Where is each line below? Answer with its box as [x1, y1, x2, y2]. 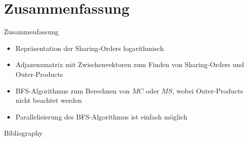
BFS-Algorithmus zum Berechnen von [15, 85, 130, 95]
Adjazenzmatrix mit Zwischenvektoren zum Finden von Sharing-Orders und [15, 59, 244, 70]
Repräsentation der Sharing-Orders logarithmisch [15, 43, 164, 53]
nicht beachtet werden [15, 95, 82, 105]
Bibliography [4, 128, 43, 138]
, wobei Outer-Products [172, 85, 244, 95]
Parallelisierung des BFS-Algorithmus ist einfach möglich [15, 111, 187, 121]
